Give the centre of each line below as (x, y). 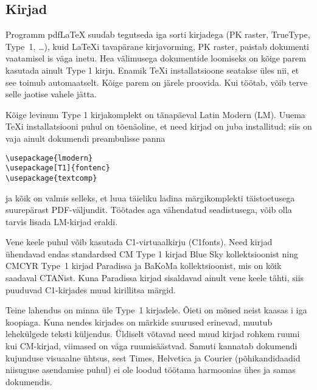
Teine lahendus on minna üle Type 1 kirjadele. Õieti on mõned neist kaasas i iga (156, 310)
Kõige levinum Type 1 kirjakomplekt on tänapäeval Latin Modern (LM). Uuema (155, 114)
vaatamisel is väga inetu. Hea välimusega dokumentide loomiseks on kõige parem (156, 58)
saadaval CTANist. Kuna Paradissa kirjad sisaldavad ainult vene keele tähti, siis (155, 278)
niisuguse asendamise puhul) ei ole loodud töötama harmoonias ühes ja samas (151, 370)
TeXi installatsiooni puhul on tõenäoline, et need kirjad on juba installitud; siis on (159, 126)
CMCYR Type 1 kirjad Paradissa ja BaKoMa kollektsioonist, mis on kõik (144, 266)
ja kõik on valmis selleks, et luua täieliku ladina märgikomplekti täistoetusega (150, 197)
